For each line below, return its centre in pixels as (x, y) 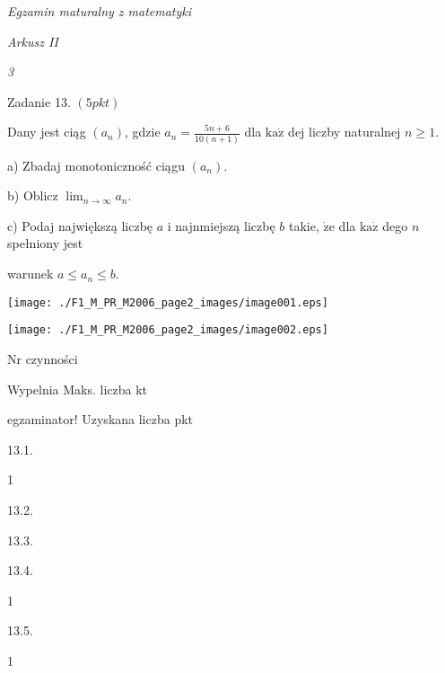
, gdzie (142, 132)
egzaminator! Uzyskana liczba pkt (100, 419)
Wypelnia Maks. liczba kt (78, 389)
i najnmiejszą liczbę (221, 225)
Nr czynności (43, 358)
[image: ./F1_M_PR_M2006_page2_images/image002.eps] (168, 330)
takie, (304, 225)
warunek (31, 274)
